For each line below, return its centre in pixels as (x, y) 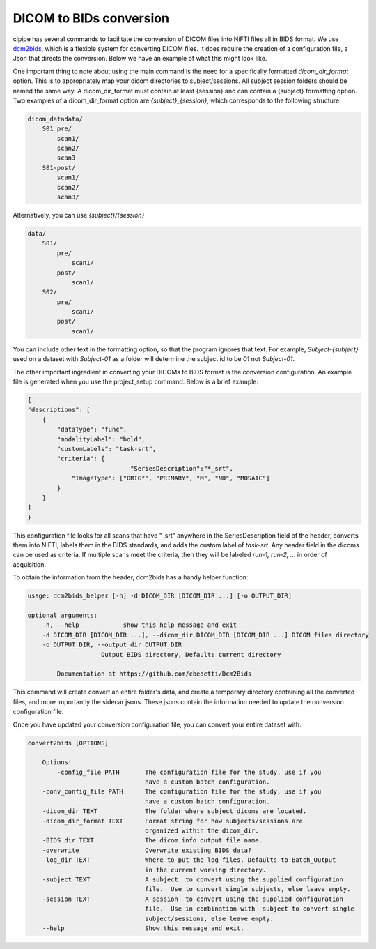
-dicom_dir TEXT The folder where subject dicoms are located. (174, 811)
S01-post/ (59, 168)
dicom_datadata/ (55, 119)
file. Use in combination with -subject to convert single (250, 909)
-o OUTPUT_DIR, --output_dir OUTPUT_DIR (112, 645)
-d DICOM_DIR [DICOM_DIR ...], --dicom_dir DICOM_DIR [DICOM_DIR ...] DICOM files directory (205, 635)
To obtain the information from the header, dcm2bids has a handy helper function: (131, 577)
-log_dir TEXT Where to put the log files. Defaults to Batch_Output (189, 860)
